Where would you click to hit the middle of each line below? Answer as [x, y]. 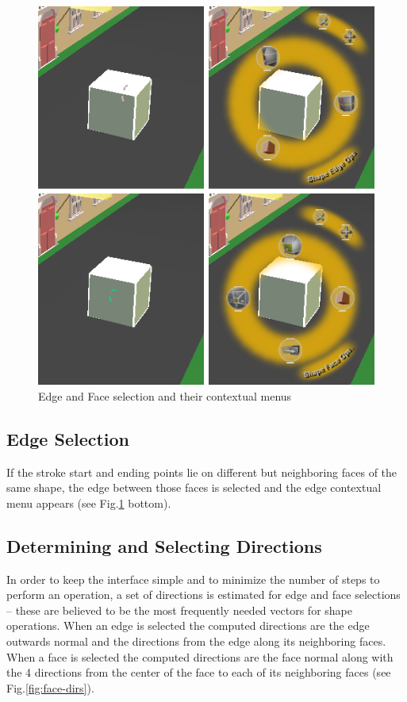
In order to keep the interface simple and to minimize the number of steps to [193, 579]
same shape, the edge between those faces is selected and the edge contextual [194, 487]
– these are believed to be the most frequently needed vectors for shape [179, 610]
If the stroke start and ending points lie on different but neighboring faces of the [202, 472]
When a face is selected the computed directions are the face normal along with [200, 656]
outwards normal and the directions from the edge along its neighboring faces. [196, 641]
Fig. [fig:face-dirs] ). [50, 687]
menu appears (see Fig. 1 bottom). [89, 503]
